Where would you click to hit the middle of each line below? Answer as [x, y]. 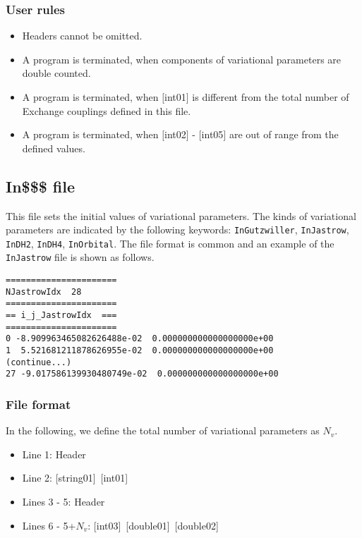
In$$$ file [41, 186]
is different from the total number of [271, 97]
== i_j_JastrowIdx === [61, 316]
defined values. [54, 148]
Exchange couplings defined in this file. [107, 110]
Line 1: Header [54, 454]
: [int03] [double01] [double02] [153, 525]
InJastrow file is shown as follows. [80, 257]
